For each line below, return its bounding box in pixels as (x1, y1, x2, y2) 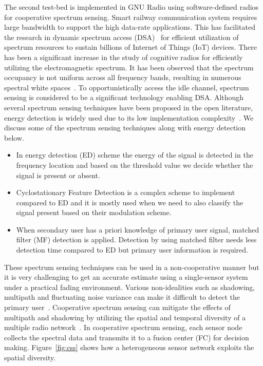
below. (4, 132, 24, 143)
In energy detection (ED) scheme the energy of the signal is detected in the (16, 149, 253, 160)
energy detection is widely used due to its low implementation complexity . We (4, 112, 254, 123)
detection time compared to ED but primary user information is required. (16, 244, 248, 255)
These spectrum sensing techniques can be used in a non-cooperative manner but (4, 261, 259, 272)
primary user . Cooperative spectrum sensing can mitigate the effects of (4, 302, 231, 313)
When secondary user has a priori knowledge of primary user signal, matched (16, 224, 259, 235)
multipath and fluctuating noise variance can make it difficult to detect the (4, 292, 240, 302)
